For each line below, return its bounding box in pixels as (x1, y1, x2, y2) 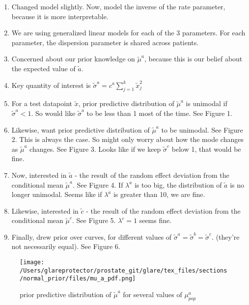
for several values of (123, 289, 182, 300)
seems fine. (139, 215, 172, 225)
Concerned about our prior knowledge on (11, 54, 135, 64)
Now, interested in (11, 169, 67, 180)
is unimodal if (186, 98, 227, 109)
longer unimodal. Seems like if (11, 189, 102, 199)
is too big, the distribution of (134, 179, 222, 190)
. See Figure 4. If (72, 179, 123, 190)
